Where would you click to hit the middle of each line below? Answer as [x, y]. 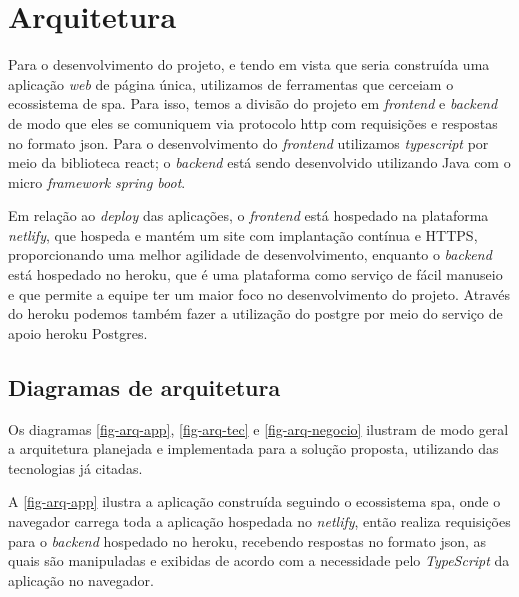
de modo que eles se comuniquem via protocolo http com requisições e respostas [253, 122]
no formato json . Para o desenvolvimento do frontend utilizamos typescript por [248, 142]
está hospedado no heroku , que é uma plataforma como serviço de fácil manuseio [255, 274]
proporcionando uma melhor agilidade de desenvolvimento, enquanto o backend [250, 254]
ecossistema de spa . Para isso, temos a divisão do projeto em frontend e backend [253, 103]
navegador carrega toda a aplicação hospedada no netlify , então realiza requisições [259, 521]
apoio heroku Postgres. [78, 332]
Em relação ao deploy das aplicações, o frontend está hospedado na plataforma [248, 215]
